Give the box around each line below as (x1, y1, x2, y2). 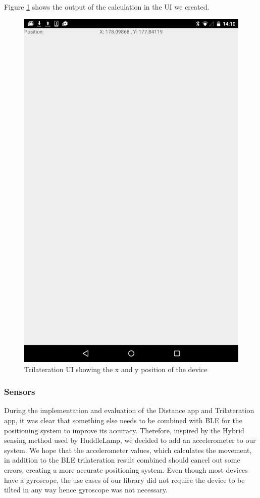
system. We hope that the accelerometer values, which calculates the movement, (4, 444, 252, 455)
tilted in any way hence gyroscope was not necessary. (4, 484, 168, 495)
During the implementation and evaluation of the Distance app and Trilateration (4, 405, 254, 416)
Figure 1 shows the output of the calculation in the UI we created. (4, 2, 210, 12)
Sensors (4, 385, 35, 398)
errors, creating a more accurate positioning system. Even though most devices (4, 464, 248, 475)
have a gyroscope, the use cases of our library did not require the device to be (4, 474, 245, 485)
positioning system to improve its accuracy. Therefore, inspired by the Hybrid (4, 425, 244, 435)
